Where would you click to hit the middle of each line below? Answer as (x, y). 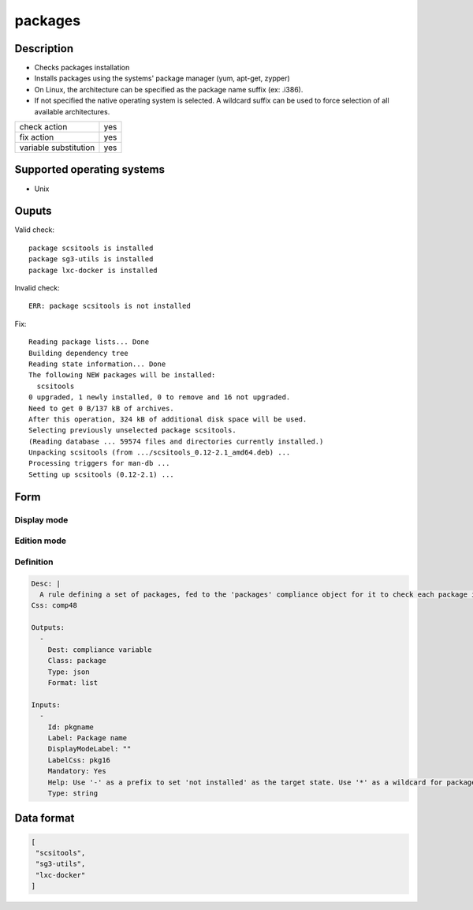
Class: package (77, 661)
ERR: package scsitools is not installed (110, 306)
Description (44, 49)
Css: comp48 (54, 605)
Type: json (69, 672)
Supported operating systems (90, 170)
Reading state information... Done (97, 364)
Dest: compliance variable (100, 650)
